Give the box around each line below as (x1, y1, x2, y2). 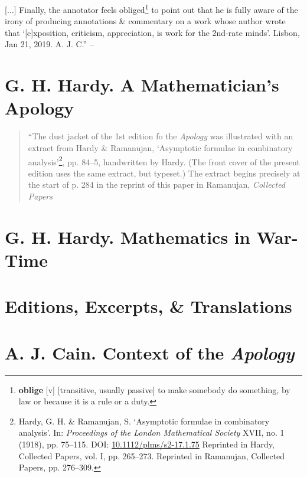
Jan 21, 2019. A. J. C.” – (5, 38, 94, 50)
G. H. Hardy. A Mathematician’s (5, 73, 279, 97)
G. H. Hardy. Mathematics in (5, 224, 250, 249)
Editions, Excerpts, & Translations (5, 294, 292, 318)
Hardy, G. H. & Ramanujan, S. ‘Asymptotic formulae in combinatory (18, 414, 270, 427)
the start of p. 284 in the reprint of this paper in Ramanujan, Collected (28, 178, 286, 191)
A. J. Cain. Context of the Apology (5, 340, 295, 365)
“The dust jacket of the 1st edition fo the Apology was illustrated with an (28, 130, 293, 142)
